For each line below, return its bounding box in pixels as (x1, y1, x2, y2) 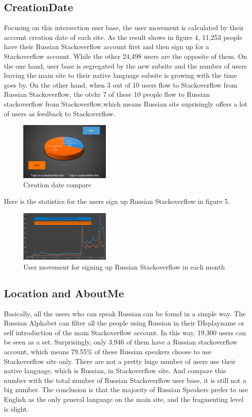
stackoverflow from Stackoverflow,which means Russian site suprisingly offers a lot (4, 98, 248, 109)
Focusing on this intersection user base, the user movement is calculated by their (4, 22, 244, 33)
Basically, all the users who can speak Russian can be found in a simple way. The (4, 308, 246, 318)
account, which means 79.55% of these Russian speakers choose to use (4, 346, 212, 357)
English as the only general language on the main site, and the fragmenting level (4, 394, 244, 404)
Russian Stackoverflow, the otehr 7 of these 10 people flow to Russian (4, 89, 210, 99)
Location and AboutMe (4, 285, 124, 300)
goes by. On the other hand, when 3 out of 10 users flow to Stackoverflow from (4, 79, 238, 90)
